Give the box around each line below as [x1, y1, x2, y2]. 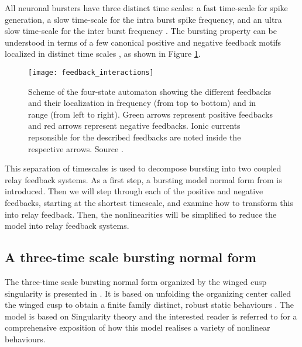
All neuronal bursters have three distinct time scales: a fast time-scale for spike [5, 2, 288, 13]
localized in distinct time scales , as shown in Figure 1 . [5, 47, 201, 60]
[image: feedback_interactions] [28, 68, 154, 77]
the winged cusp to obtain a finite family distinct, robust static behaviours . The [5, 298, 294, 311]
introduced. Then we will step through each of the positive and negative [5, 185, 263, 197]
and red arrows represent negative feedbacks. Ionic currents [28, 119, 241, 132]
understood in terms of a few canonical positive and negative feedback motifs [5, 36, 282, 48]
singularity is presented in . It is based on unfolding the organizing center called [5, 287, 291, 299]
